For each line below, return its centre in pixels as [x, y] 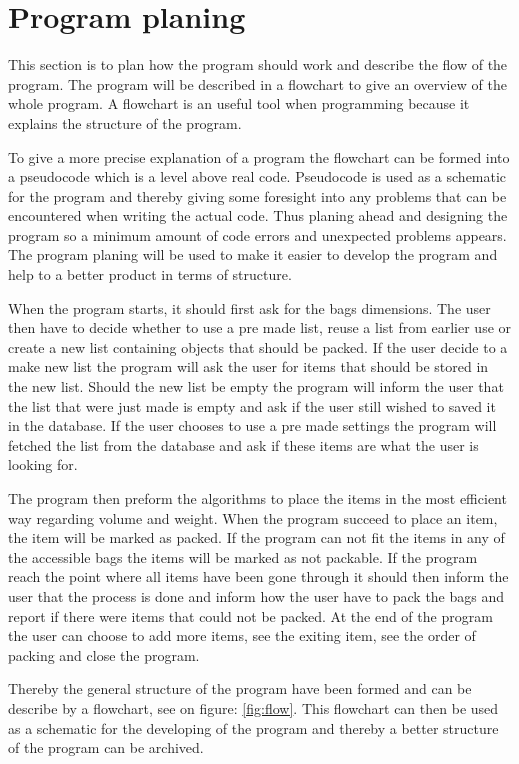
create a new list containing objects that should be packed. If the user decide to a [258, 346]
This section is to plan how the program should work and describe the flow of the [258, 64]
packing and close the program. [104, 654]
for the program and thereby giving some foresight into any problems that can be [257, 195]
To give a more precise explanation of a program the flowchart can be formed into [259, 156]
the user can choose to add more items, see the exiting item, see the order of [242, 635]
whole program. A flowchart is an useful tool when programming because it [239, 103]
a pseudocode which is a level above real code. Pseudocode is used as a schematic [257, 176]
